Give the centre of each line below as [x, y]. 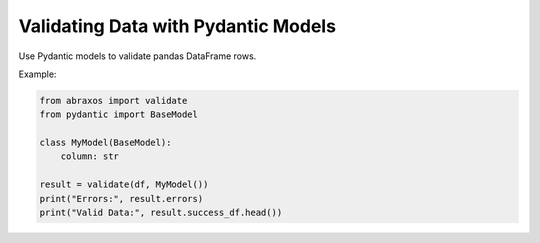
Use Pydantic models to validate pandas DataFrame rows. [137, 56]
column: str [90, 156]
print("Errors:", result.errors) [121, 198]
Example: [37, 74]
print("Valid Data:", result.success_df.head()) [161, 213]
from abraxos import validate [113, 100]
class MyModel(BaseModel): [105, 143]
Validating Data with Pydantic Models [177, 26]
